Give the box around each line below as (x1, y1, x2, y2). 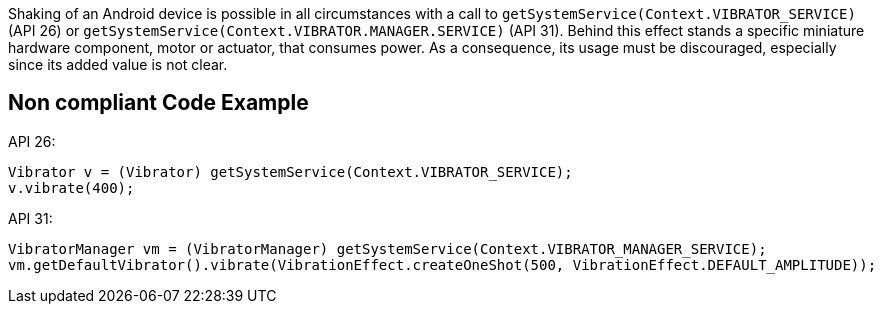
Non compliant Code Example (8, 90, 309, 116)
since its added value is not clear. (8, 56, 228, 73)
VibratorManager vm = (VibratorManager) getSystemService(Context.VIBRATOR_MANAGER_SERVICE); (8, 240, 767, 257)
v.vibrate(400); (8, 179, 135, 196)
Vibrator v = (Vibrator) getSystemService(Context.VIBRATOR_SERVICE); (8, 163, 573, 180)
